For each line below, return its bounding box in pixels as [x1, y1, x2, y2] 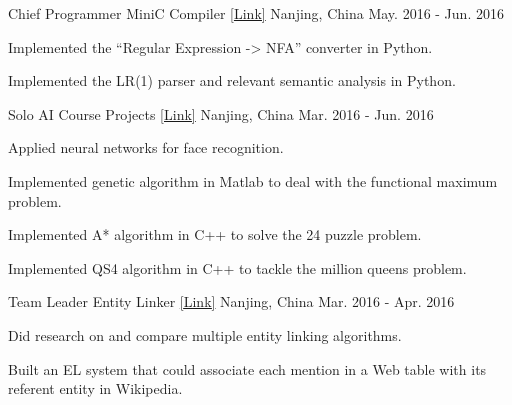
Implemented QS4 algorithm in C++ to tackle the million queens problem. [8, 257, 467, 278]
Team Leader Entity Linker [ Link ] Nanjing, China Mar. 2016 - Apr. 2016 [8, 291, 455, 312]
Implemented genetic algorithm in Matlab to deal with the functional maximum [8, 170, 498, 191]
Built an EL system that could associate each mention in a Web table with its [8, 358, 487, 379]
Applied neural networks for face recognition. [8, 137, 284, 158]
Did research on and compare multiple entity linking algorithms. [8, 324, 402, 345]
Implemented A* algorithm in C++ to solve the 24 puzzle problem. [8, 224, 422, 245]
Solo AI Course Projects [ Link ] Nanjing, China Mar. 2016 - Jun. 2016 [8, 103, 434, 124]
